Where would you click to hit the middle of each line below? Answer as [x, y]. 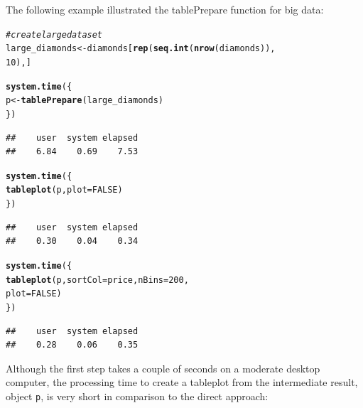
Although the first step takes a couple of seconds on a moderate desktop [163, 368]
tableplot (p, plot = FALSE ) [64, 190]
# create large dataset [54, 34]
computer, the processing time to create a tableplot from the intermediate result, [182, 382]
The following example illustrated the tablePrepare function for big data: [165, 9]
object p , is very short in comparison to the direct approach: [137, 396]
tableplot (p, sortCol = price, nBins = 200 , [97, 280]
